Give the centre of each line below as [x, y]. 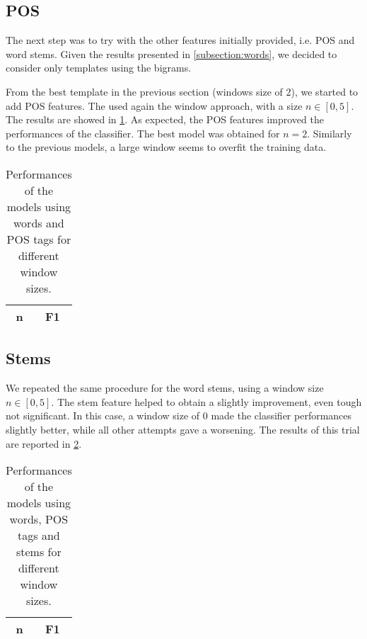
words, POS [39, 519]
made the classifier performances [281, 415]
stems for [39, 552]
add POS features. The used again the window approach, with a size [154, 105]
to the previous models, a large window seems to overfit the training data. [166, 147]
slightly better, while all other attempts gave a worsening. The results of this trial [183, 429]
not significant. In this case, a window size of [103, 415]
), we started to [325, 91]
